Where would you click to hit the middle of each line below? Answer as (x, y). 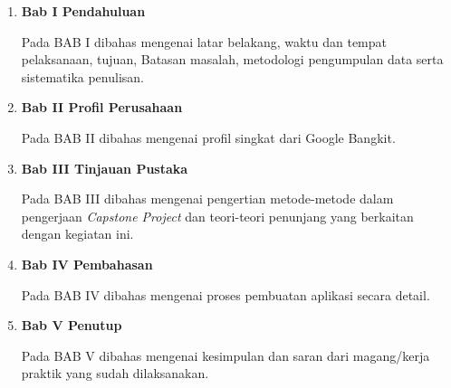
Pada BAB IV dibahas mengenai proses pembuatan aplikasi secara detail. (225, 294)
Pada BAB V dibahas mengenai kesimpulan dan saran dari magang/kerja (225, 355)
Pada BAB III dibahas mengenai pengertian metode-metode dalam (207, 199)
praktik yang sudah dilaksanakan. (115, 373)
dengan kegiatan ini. (77, 234)
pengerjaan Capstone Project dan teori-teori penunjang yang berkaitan (217, 216)
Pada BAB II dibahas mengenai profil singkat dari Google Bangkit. (208, 137)
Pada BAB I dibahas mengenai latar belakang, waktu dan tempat (204, 41)
